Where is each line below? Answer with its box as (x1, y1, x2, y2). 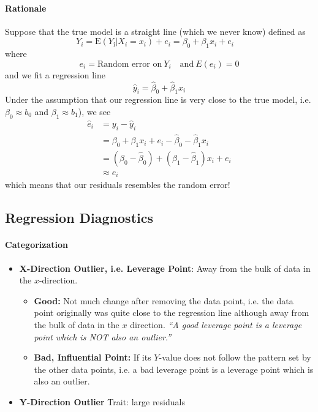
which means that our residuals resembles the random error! (5, 178, 230, 191)
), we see (78, 105, 111, 118)
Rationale (5, 1, 47, 14)
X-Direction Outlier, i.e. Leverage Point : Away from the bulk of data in (19, 261, 311, 274)
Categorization (5, 238, 68, 251)
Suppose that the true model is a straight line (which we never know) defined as (5, 24, 306, 37)
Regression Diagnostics (5, 208, 154, 227)
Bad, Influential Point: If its (34, 351, 151, 364)
